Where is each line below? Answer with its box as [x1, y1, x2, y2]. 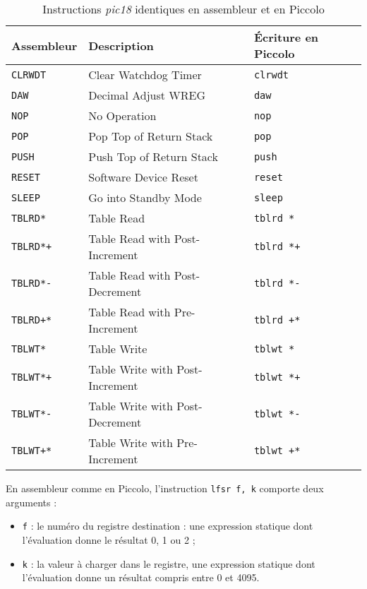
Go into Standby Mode [88, 189, 202, 206]
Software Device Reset [88, 169, 198, 185]
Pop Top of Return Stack [88, 128, 213, 144]
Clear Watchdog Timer [88, 66, 202, 83]
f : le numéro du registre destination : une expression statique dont [22, 518, 313, 533]
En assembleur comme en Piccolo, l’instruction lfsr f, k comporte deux [6, 481, 324, 495]
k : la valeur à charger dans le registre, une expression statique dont [22, 556, 315, 571]
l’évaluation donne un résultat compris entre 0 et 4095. [22, 570, 260, 585]
